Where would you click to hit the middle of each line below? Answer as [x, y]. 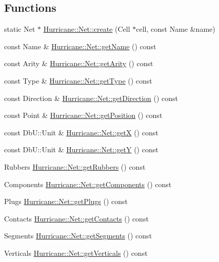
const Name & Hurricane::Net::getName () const [80, 46]
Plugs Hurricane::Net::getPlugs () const [66, 201]
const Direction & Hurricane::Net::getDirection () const [91, 98]
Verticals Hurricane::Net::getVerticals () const [76, 253]
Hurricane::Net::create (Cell [87, 29]
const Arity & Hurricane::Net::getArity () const [79, 63]
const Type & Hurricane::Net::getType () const [78, 80]
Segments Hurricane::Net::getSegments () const [78, 236]
